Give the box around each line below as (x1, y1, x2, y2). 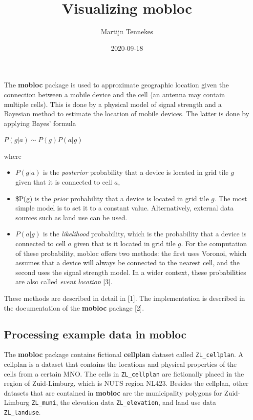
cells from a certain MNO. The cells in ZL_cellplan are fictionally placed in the (4, 368, 244, 378)
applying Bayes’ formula (4, 118, 76, 128)
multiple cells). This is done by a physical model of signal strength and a (4, 99, 222, 109)
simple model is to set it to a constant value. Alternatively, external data (15, 203, 234, 213)
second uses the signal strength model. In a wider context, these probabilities (15, 267, 246, 277)
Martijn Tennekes (101, 26, 153, 37)
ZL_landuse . (4, 407, 41, 417)
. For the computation (181, 238, 247, 249)
